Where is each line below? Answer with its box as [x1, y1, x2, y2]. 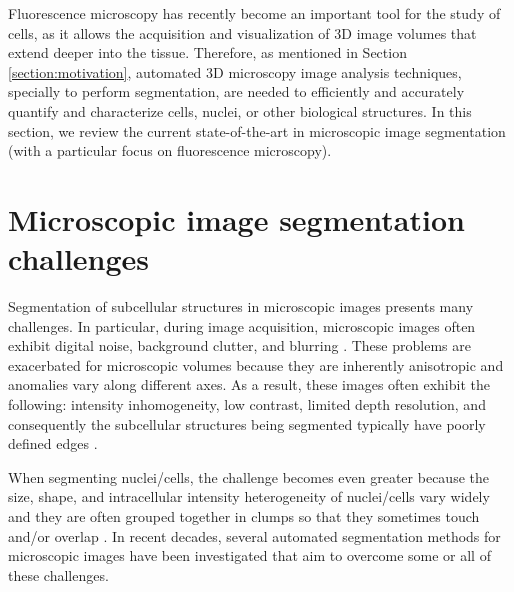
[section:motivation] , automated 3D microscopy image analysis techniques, [8, 61, 462, 82]
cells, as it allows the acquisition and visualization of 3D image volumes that [8, 22, 477, 43]
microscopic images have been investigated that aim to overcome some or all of [8, 545, 491, 566]
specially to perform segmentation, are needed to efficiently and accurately [8, 81, 465, 102]
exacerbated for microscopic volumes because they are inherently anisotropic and [8, 354, 504, 375]
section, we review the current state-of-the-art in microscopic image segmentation [8, 120, 506, 141]
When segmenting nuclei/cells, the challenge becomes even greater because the [8, 466, 489, 487]
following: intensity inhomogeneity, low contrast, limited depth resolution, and [8, 394, 486, 415]
